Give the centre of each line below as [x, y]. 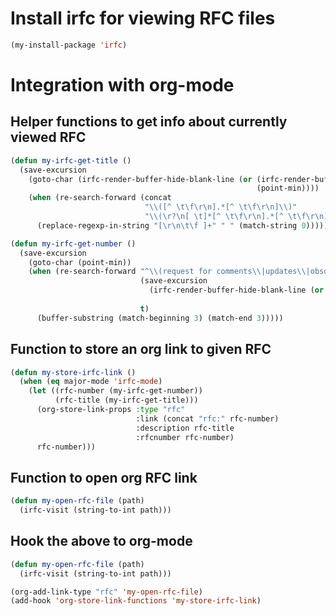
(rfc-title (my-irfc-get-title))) [126, 400]
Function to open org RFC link [104, 477]
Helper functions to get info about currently [149, 122]
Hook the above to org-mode [101, 541]
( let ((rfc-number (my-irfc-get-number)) [115, 391]
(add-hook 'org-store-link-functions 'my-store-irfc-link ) [136, 601]
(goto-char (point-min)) [80, 262]
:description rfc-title [185, 428]
